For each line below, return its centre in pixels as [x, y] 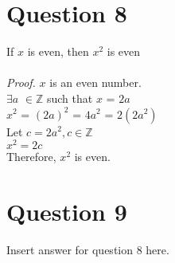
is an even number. [95, 82]
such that [70, 98]
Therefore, [31, 157]
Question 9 [67, 211]
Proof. [21, 82]
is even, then [58, 51]
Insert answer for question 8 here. [88, 249]
